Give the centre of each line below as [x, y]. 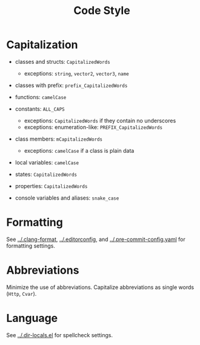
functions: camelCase [41, 97]
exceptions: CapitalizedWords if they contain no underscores [100, 120]
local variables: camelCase [47, 162]
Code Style [102, 11]
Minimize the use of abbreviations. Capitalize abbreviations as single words [100, 287]
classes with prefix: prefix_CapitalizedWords [71, 85]
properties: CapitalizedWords [51, 186]
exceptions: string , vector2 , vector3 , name [76, 73]
